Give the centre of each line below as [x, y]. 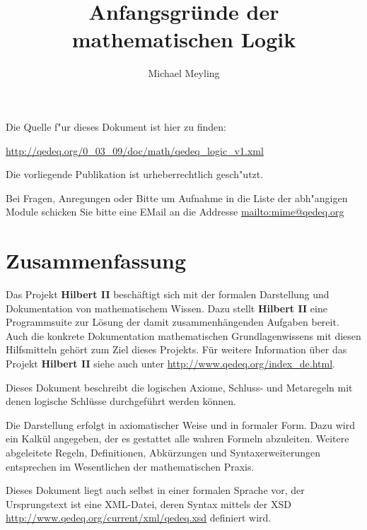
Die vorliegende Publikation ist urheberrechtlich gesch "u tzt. [135, 174]
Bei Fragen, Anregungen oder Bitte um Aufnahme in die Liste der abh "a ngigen [177, 198]
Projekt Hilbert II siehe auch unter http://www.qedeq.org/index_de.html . [170, 363]
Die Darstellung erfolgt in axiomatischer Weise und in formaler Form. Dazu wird [181, 424]
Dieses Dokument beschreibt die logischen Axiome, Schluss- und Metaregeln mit [179, 387]
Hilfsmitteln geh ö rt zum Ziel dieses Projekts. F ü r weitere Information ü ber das [176, 349]
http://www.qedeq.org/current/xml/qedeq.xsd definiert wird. [139, 518]
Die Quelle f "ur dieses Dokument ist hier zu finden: [116, 126]
